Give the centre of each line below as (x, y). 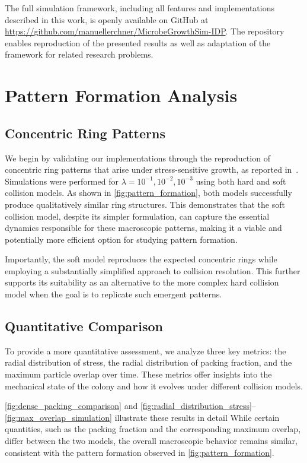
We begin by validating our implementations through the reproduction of (137, 158)
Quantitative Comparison (84, 326)
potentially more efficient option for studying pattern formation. (121, 239)
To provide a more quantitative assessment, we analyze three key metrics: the (145, 351)
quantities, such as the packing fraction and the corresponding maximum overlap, (153, 429)
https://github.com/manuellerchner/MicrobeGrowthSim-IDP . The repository (145, 31)
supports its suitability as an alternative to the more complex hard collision (142, 282)
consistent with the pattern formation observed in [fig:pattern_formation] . (140, 452)
